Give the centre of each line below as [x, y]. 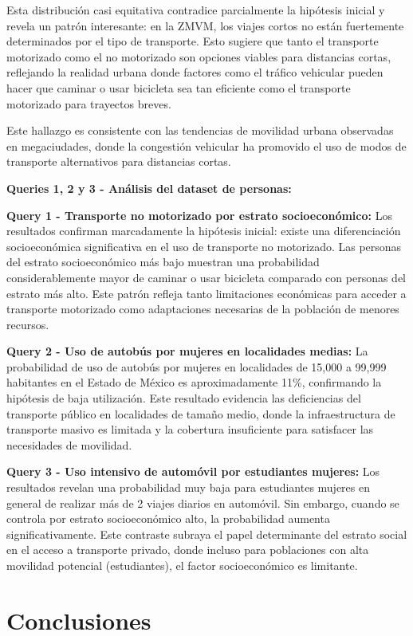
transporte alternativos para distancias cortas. [119, 161]
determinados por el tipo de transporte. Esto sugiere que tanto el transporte [193, 41]
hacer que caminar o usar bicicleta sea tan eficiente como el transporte [179, 87]
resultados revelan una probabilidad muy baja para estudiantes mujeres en [189, 487]
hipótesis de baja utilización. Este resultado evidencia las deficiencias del [184, 398]
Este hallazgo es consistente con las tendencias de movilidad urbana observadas [200, 130]
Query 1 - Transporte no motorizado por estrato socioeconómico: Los [199, 215]
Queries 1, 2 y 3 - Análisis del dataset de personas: [149, 188]
